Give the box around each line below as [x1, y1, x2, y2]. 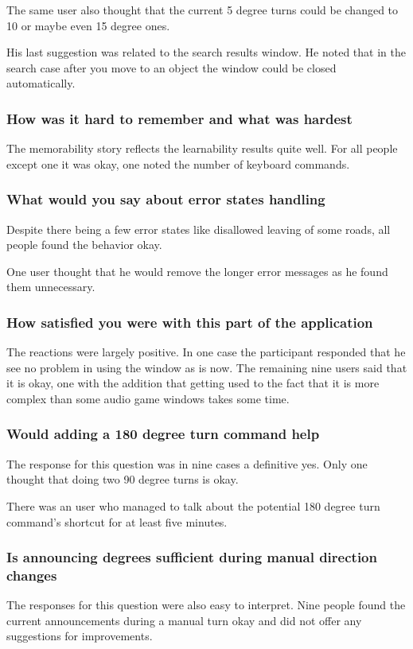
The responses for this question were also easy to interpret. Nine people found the [6, 597, 406, 613]
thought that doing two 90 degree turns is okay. [6, 471, 239, 488]
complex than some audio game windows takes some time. [6, 390, 290, 406]
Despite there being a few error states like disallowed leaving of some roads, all [6, 220, 391, 237]
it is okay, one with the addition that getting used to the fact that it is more [6, 375, 380, 391]
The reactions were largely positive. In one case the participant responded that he [6, 344, 406, 360]
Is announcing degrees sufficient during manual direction [6, 547, 377, 567]
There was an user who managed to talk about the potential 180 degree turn [6, 497, 380, 514]
